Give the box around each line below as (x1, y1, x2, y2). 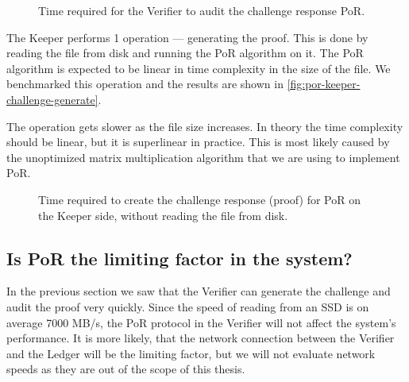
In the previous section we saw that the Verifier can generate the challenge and (6, 283, 391, 299)
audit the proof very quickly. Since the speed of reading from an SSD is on (6, 298, 369, 314)
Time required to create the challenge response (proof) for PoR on (38, 191, 361, 207)
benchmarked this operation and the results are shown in (6, 75, 284, 92)
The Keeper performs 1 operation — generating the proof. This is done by (6, 29, 368, 45)
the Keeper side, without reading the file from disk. (38, 206, 288, 223)
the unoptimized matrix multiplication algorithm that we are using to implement (6, 149, 400, 165)
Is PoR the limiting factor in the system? (6, 245, 353, 270)
